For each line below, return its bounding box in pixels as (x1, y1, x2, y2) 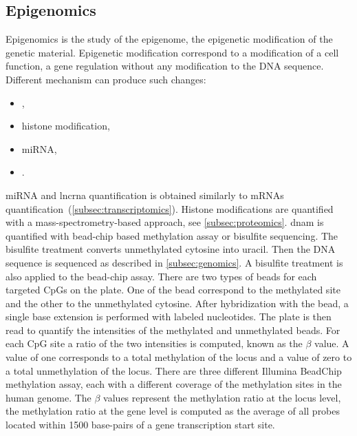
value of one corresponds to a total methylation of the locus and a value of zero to (6, 350, 352, 364)
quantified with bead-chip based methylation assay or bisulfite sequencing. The (6, 228, 338, 242)
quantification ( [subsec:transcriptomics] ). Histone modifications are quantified (6, 201, 334, 216)
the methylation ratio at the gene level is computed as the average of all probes (6, 404, 340, 418)
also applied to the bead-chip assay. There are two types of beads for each (6, 269, 317, 283)
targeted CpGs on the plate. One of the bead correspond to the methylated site (6, 282, 340, 297)
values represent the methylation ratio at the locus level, (103, 390, 341, 404)
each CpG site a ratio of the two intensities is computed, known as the (6, 336, 303, 351)
